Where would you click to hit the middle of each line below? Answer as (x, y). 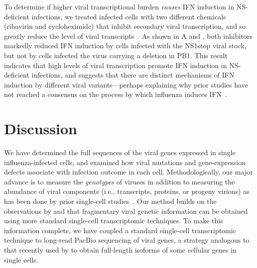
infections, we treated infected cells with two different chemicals (129, 16)
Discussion (41, 129)
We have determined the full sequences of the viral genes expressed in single (120, 152)
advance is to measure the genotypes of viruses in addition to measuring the (120, 181)
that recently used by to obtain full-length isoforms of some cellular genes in (120, 250)
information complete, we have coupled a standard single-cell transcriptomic (120, 230)
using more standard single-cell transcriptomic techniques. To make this (114, 221)
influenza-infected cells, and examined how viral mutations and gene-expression (125, 162)
